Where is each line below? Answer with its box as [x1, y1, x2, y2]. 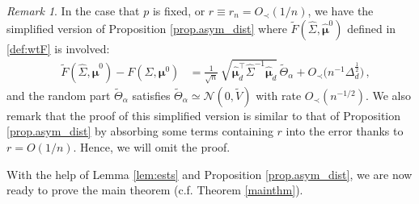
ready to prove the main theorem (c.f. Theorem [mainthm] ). [6, 181, 303, 198]
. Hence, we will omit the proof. [73, 138, 231, 155]
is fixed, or [152, 2, 205, 19]
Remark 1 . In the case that [6, 2, 140, 19]
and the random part [6, 86, 111, 103]
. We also [365, 86, 412, 103]
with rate [256, 86, 302, 103]
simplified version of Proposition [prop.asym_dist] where [6, 19, 287, 36]
